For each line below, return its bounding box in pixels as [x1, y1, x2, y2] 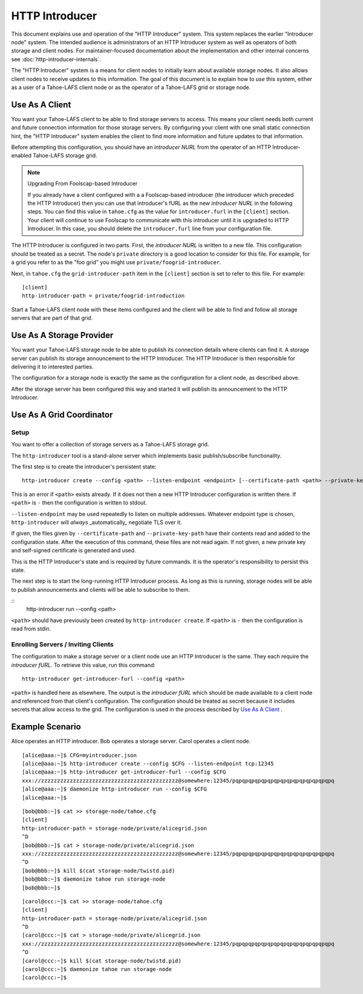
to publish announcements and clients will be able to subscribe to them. [11, 586, 191, 593]
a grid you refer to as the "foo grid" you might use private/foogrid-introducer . [11, 259, 221, 266]
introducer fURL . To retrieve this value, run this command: [11, 661, 155, 669]
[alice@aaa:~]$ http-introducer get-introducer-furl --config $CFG [22, 769, 226, 775]
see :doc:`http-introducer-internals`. [11, 55, 101, 63]
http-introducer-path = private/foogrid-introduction [22, 293, 185, 299]
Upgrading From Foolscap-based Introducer [27, 180, 138, 187]
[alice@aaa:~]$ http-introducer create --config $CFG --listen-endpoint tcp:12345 [22, 760, 274, 767]
